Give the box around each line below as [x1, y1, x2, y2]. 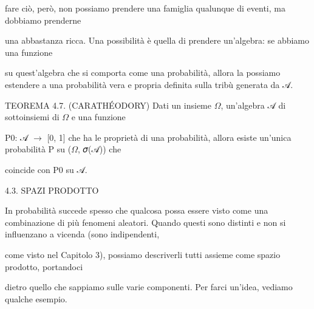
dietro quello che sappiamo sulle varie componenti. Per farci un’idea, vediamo [5, 280, 293, 293]
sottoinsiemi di [5, 110, 60, 123]
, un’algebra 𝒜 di [220, 98, 286, 111]
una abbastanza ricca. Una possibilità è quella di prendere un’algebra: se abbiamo [5, 34, 310, 47]
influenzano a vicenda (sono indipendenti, [5, 228, 160, 240]
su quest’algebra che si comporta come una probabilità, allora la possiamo [5, 66, 281, 79]
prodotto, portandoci [5, 260, 83, 273]
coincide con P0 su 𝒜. [5, 163, 87, 175]
